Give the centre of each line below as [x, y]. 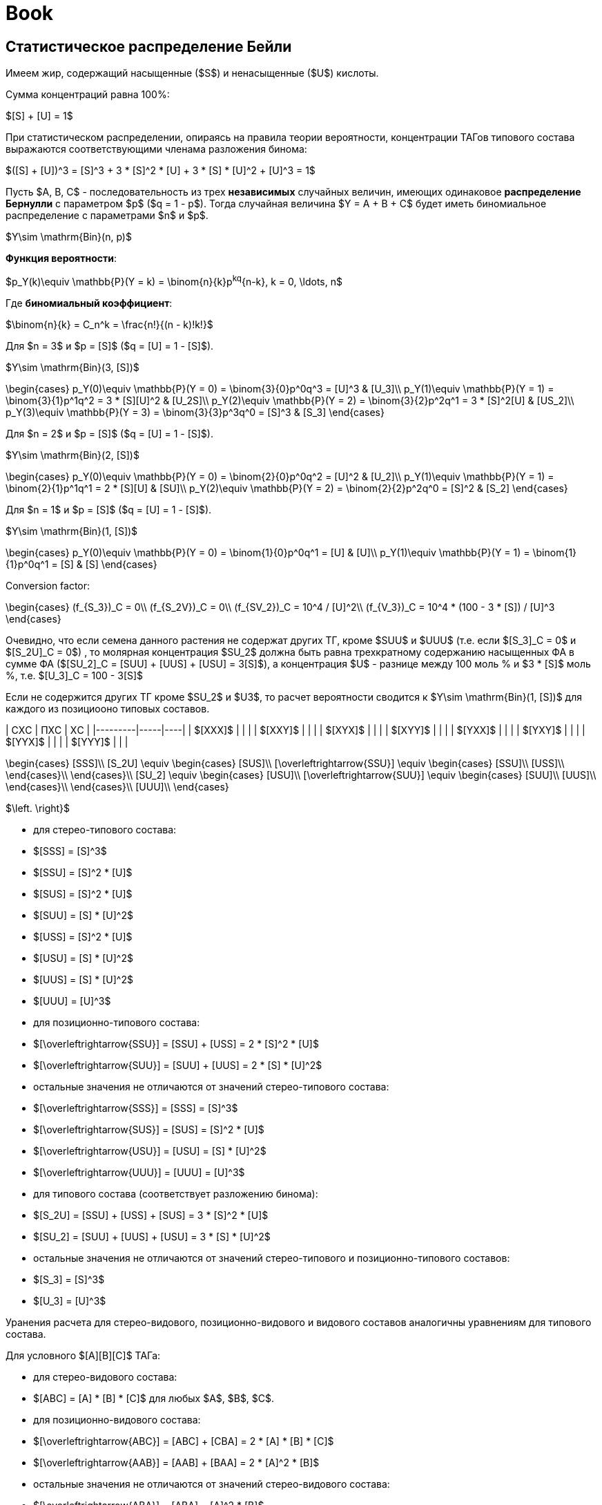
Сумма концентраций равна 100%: [88, 95]
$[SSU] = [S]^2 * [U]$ [83, 872]
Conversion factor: [48, 585]
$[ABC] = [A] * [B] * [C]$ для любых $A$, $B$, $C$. [154, 1398]
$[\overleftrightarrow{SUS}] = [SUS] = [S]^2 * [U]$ [149, 1129]
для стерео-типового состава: [105, 829]
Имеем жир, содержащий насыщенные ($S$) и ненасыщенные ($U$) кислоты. [192, 73]
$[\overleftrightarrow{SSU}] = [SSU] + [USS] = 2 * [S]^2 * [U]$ [176, 1043]
